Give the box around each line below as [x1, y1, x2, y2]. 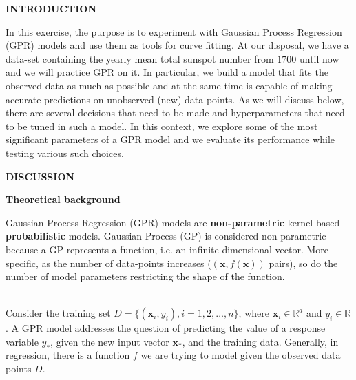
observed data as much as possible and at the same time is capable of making [6, 78, 333, 92]
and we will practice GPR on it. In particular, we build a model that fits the [6, 65, 328, 79]
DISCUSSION [6, 169, 75, 183]
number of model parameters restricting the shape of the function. [6, 269, 285, 284]
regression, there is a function [6, 348, 130, 362]
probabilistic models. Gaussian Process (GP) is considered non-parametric [6, 229, 326, 243]
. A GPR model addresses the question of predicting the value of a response [6, 321, 326, 335]
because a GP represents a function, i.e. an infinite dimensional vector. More [6, 242, 328, 256]
